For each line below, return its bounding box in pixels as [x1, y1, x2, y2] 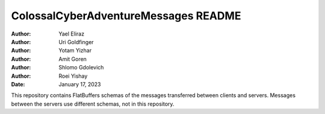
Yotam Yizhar [58, 47, 92, 54]
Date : [11, 80, 25, 87]
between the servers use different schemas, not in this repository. [11, 100, 175, 107]
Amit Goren [58, 55, 87, 63]
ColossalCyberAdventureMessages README [11, 9, 241, 22]
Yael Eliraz [58, 30, 84, 37]
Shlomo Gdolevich [58, 64, 104, 71]
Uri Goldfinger [58, 38, 94, 45]
